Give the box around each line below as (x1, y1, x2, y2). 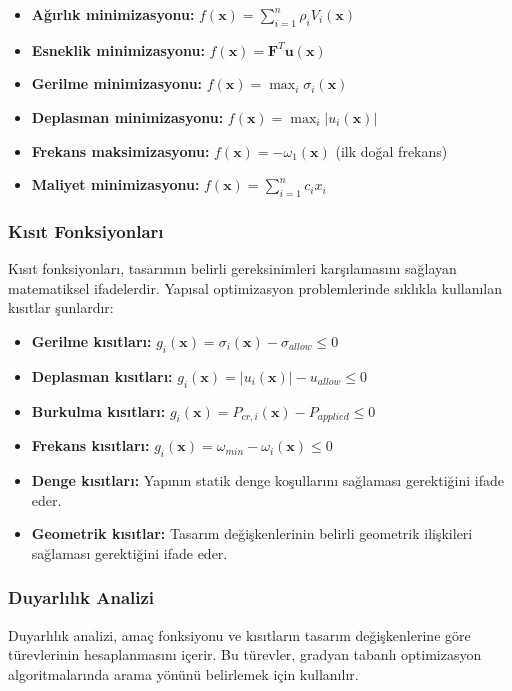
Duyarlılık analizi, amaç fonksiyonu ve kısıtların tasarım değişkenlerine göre (8, 624, 471, 645)
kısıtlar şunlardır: (8, 297, 114, 318)
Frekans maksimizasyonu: (31, 140, 210, 161)
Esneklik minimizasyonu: (31, 39, 205, 60)
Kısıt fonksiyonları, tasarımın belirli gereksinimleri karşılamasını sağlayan (8, 258, 457, 279)
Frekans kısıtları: (31, 435, 150, 456)
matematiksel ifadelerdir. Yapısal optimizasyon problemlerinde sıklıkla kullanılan (8, 277, 503, 298)
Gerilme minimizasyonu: (31, 73, 203, 94)
